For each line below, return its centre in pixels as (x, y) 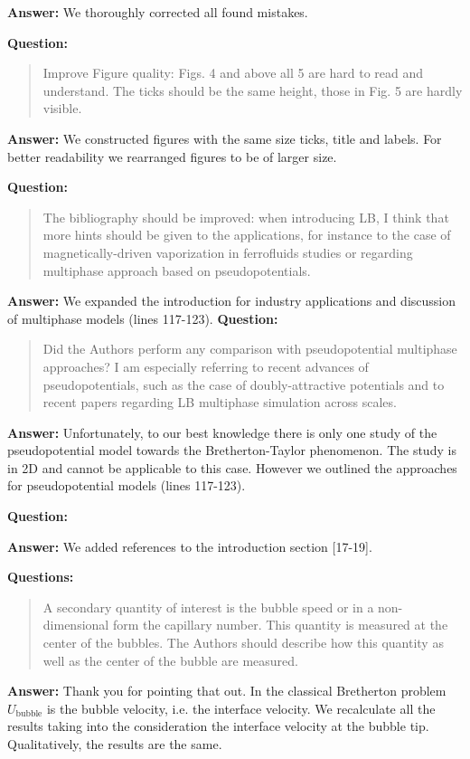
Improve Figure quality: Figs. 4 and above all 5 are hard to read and (233, 73)
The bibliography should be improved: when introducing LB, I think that (246, 217)
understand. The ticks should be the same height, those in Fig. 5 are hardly (253, 90)
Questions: (41, 577)
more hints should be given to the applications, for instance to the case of (247, 235)
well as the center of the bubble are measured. (170, 660)
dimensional (76, 625)
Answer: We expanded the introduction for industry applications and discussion (231, 301)
